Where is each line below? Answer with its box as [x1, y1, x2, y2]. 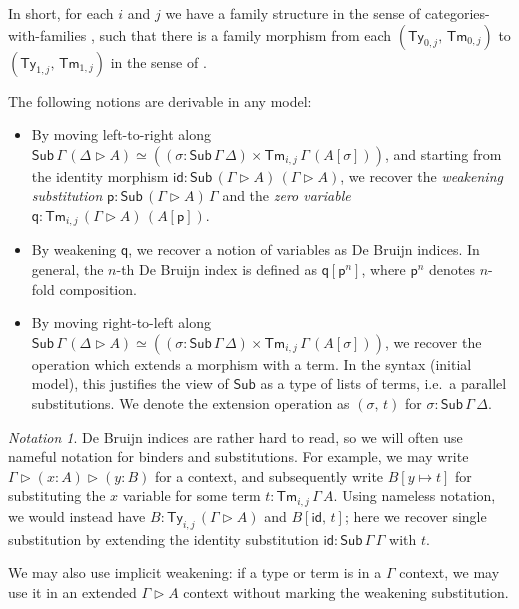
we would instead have [8, 505, 146, 526]
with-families [8, 24, 87, 45]
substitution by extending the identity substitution [8, 528, 319, 549]
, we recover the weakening [340, 165, 503, 186]
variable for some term [122, 485, 261, 506]
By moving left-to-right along [31, 124, 211, 145]
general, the [31, 259, 104, 280]
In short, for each [8, 3, 114, 23]
